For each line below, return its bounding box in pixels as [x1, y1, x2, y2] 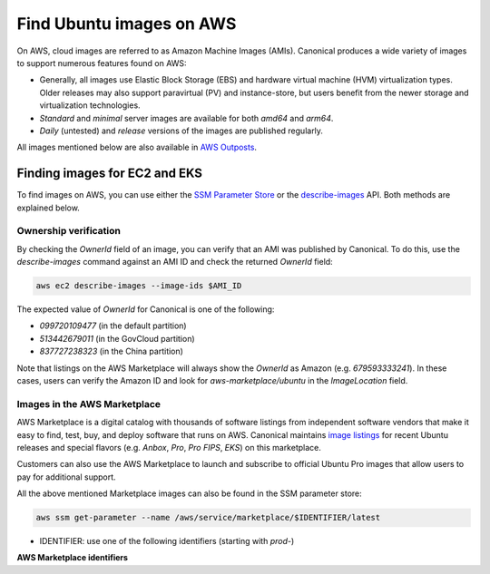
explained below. [16, 202, 81, 213]
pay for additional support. [16, 472, 117, 482]
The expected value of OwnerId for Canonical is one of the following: [16, 304, 275, 315]
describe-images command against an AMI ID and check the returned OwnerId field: [16, 257, 333, 268]
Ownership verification [16, 225, 122, 238]
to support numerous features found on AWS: [16, 57, 187, 68]
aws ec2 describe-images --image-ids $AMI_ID [35, 281, 242, 291]
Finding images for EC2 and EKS [16, 166, 203, 181]
